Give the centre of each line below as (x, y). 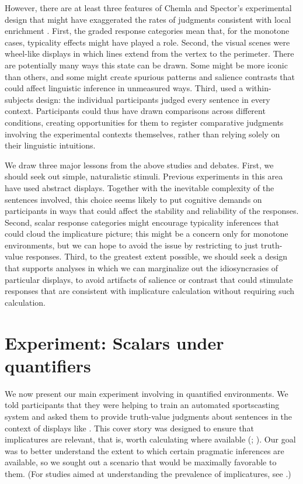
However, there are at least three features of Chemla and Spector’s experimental (148, 8)
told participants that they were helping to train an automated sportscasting (142, 405)
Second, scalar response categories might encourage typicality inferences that (142, 222)
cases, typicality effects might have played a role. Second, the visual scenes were (147, 42)
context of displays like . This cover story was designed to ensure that (129, 428)
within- (259, 88)
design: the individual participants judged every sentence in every (153, 99)
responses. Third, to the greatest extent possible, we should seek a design (157, 256)
